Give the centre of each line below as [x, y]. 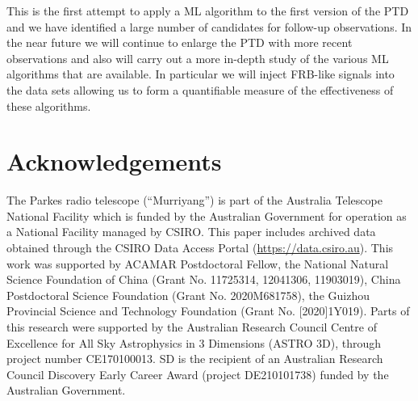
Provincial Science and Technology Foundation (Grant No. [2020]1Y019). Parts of [208, 311]
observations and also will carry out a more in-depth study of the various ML [198, 58]
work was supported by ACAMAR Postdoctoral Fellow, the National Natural [198, 263]
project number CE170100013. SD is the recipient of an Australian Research [195, 359]
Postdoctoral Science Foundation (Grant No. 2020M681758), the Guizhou [188, 295]
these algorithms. [49, 106]
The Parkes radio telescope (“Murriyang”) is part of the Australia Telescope [194, 200]
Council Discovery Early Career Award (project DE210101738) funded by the [198, 374]
